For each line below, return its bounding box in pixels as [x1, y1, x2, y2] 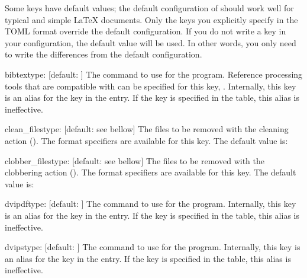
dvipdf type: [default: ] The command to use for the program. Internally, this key [5, 197, 296, 210]
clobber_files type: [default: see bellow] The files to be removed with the [5, 154, 264, 167]
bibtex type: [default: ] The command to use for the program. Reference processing [5, 68, 303, 80]
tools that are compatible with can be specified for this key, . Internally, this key [5, 79, 296, 92]
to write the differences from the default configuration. [5, 48, 202, 60]
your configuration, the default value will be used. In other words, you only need [5, 36, 296, 49]
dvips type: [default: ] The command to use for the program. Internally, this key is [5, 241, 300, 253]
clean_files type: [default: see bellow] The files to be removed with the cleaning [5, 123, 289, 135]
